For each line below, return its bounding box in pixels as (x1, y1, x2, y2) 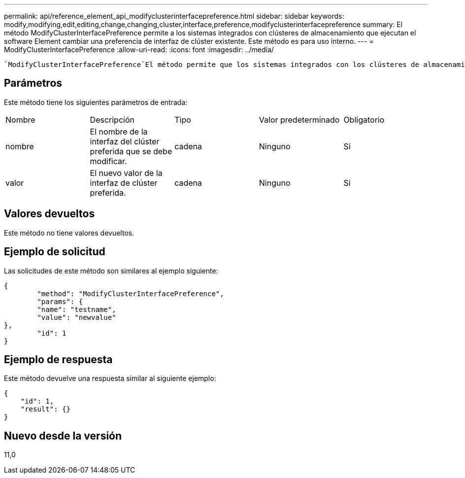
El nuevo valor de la (90, 168, 163, 178)
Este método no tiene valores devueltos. (4, 228, 134, 237)
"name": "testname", (37, 305, 116, 313)
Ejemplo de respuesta (4, 353, 113, 366)
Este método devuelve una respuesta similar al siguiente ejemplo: (4, 374, 216, 383)
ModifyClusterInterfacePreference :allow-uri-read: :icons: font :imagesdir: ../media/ (4, 45, 274, 54)
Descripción (90, 114, 134, 125)
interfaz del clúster (90, 136, 160, 146)
